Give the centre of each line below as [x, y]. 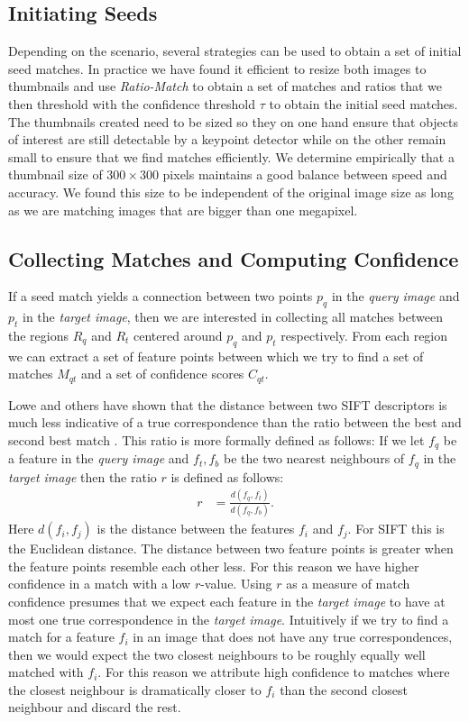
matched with [46, 672]
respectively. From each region [364, 335]
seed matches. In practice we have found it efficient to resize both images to [217, 68]
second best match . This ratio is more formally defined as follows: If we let [216, 439]
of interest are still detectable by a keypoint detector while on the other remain [227, 139]
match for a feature [61, 637]
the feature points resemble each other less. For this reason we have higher [214, 566]
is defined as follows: [227, 476]
